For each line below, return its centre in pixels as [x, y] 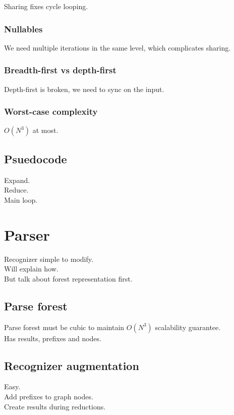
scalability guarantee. [188, 327]
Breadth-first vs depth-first [60, 70]
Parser [27, 234]
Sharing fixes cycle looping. [46, 6]
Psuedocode [36, 158]
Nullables [23, 29]
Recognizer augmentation [72, 365]
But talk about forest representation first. [68, 278]
